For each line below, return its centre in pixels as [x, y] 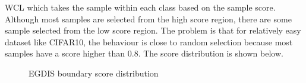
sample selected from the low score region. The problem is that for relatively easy [153, 30]
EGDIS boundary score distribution [94, 73]
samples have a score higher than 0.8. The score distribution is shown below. [144, 53]
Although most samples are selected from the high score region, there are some [148, 19]
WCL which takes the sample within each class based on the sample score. [140, 7]
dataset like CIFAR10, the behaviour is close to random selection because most [149, 41]
